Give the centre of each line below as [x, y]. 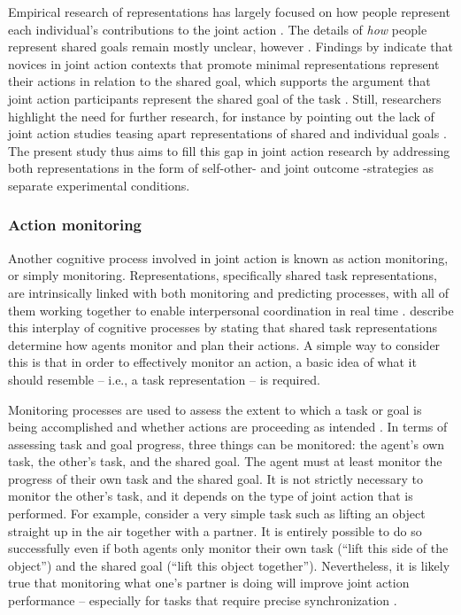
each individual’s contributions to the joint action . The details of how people [218, 29]
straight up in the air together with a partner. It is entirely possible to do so [215, 530]
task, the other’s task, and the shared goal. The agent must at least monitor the [225, 461]
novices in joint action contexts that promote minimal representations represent [224, 63]
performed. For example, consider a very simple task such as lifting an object [217, 514]
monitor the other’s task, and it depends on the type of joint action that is [211, 496]
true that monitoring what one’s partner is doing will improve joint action [209, 583]
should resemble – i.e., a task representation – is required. [164, 379]
